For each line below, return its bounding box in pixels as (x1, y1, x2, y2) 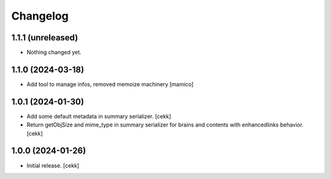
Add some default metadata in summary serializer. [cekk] (26, 112, 172, 120)
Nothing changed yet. (26, 49, 82, 56)
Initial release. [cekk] (26, 162, 80, 169)
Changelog (11, 9, 69, 23)
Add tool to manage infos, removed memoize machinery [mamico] (26, 80, 194, 88)
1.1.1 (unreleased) (11, 32, 78, 43)
